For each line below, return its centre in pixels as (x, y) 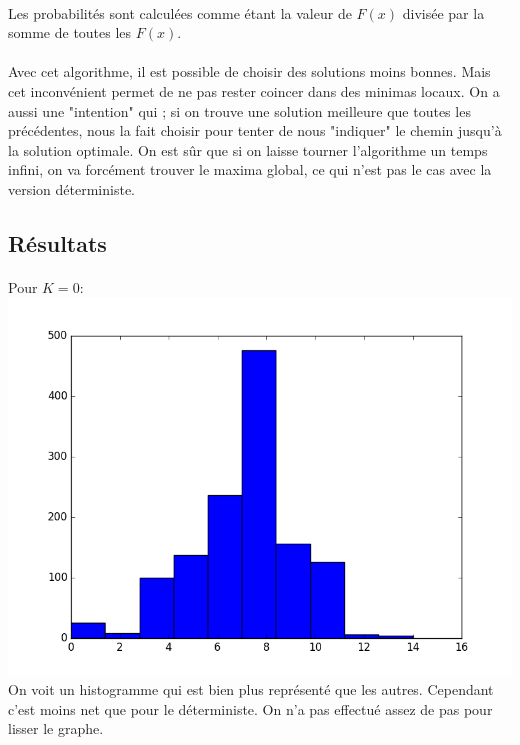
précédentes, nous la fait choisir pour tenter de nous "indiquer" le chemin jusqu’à (255, 130)
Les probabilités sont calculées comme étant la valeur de (180, 12)
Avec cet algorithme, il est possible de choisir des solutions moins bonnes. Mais (249, 71)
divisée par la (443, 12)
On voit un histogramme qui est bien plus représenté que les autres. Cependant (251, 689)
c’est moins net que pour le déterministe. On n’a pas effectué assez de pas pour (250, 708)
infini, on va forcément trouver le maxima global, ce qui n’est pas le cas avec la (250, 169)
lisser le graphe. (56, 728)
